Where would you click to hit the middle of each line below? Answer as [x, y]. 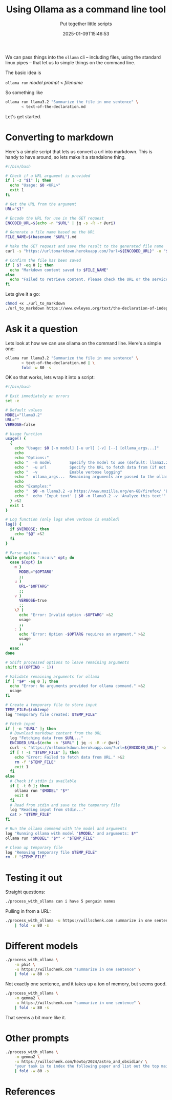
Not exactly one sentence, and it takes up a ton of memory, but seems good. [86, 984]
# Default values [24, 410]
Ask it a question [42, 329]
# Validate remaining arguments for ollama [52, 677]
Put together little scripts [86, 24]
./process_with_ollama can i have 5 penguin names [60, 901]
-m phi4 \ [25, 964]
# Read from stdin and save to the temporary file [65, 805]
